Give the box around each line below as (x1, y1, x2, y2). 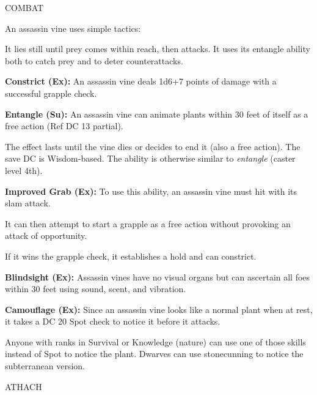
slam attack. (5, 197, 51, 209)
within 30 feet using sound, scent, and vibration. (5, 282, 186, 295)
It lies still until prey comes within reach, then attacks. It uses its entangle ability (5, 42, 310, 55)
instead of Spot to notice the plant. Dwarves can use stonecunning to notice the (5, 347, 304, 360)
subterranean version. (5, 359, 85, 372)
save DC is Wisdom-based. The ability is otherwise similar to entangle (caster (5, 152, 296, 165)
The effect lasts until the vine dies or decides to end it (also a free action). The (5, 140, 301, 152)
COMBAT (5, 1, 44, 13)
